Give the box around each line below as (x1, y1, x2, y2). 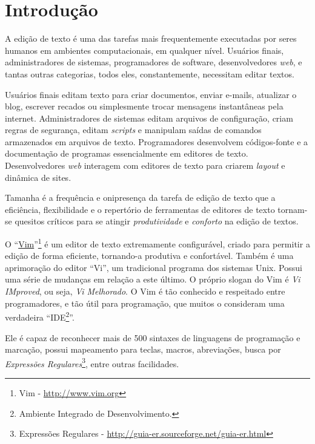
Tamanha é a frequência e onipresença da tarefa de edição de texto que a (5, 191, 276, 204)
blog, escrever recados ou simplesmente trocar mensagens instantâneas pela (5, 100, 283, 113)
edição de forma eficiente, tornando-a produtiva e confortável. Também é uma (5, 249, 294, 262)
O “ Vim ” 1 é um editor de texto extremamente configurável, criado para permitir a (5, 236, 310, 250)
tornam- (277, 203, 308, 215)
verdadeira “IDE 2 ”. (5, 309, 75, 323)
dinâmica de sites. (5, 171, 71, 183)
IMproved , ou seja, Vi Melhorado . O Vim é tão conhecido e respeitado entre (5, 285, 285, 298)
